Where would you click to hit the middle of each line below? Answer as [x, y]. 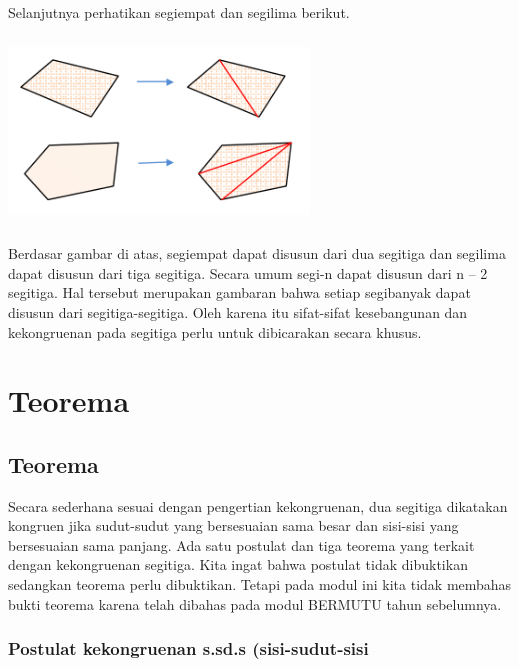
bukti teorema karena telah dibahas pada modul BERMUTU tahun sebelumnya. [255, 603]
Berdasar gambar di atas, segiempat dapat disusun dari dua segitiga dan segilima [257, 253]
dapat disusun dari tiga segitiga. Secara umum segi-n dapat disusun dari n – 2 [248, 272]
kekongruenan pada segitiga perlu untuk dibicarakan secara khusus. [215, 331]
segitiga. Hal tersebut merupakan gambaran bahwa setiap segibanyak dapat [239, 292]
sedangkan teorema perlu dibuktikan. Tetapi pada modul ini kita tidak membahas [260, 584]
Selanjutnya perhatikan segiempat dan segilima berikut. [179, 12]
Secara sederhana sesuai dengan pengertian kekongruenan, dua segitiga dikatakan [258, 505]
